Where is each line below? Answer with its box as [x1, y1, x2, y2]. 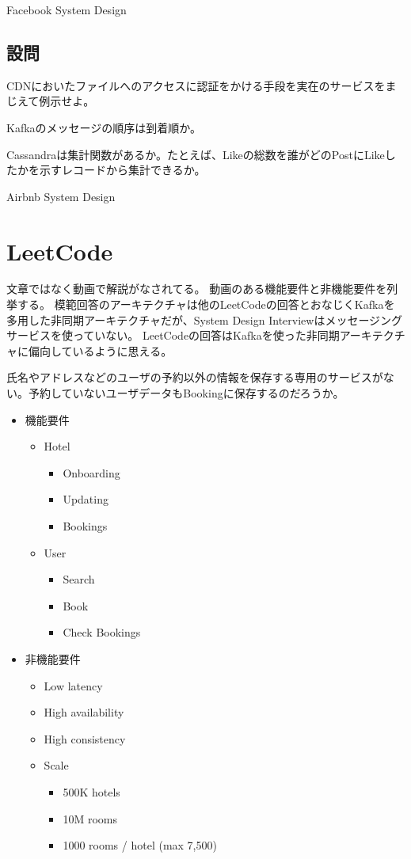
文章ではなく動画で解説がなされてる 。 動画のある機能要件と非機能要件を [6, 280, 387, 297]
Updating [63, 491, 108, 507]
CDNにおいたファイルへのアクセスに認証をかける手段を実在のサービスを [6, 77, 386, 93]
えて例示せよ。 [17, 93, 95, 109]
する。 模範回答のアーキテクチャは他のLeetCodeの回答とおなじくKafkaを [17, 296, 395, 313]
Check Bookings [63, 624, 141, 640]
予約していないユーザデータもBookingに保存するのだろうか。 [28, 385, 344, 401]
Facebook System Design [6, 2, 127, 17]
